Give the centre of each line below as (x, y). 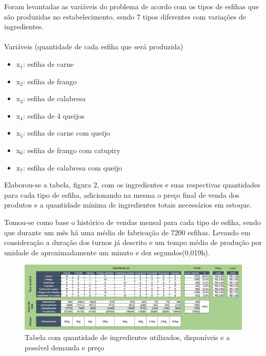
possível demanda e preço (65, 347)
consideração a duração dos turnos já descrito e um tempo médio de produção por (133, 242)
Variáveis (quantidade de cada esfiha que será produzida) (94, 46)
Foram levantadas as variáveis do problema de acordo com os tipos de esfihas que (132, 6)
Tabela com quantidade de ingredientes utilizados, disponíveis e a (127, 337)
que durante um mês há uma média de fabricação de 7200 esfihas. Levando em (127, 232)
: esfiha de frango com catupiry (71, 150)
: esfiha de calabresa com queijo (72, 167)
